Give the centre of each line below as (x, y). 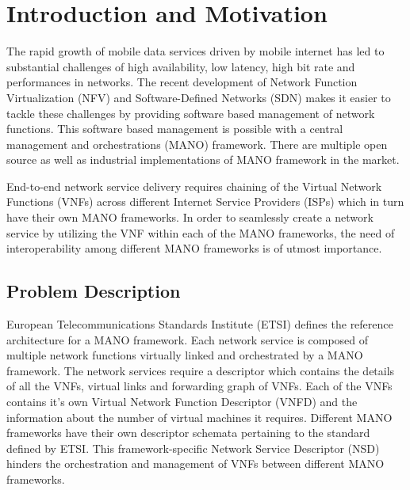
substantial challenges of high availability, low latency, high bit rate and (181, 66)
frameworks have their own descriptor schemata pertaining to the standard (188, 433)
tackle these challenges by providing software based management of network (191, 113)
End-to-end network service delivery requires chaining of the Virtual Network (194, 186)
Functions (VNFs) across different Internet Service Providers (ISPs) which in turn (205, 201)
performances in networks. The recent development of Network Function (182, 82)
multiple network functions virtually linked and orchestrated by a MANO (185, 355)
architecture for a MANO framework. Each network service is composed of (188, 339)
